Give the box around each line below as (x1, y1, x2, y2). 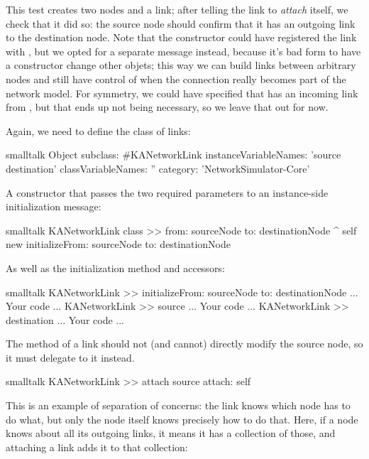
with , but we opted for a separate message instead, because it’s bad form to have (6, 43, 361, 58)
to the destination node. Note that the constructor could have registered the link (6, 30, 357, 45)
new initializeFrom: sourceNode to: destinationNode (6, 237, 231, 252)
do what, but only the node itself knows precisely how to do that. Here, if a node (6, 411, 358, 426)
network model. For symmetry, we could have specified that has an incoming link (6, 85, 358, 100)
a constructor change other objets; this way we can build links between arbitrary (6, 58, 356, 72)
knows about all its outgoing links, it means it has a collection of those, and (6, 426, 336, 441)
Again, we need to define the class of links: (6, 123, 191, 138)
